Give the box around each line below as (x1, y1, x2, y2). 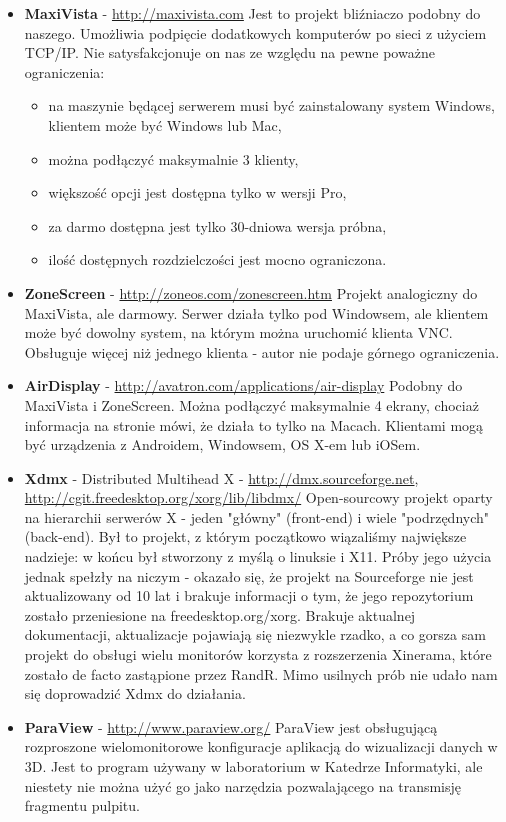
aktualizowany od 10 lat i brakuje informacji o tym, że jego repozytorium (24, 585, 474, 606)
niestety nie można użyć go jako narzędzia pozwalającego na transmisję (24, 775, 462, 796)
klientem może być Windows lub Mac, (48, 114, 282, 135)
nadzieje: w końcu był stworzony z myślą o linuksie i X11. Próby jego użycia (24, 546, 492, 567)
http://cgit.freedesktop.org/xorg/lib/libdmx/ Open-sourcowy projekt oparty (24, 487, 493, 508)
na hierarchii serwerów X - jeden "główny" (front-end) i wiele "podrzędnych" (24, 506, 490, 527)
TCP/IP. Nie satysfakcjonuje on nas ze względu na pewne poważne (24, 42, 435, 63)
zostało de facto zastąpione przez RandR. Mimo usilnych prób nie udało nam (24, 663, 498, 684)
